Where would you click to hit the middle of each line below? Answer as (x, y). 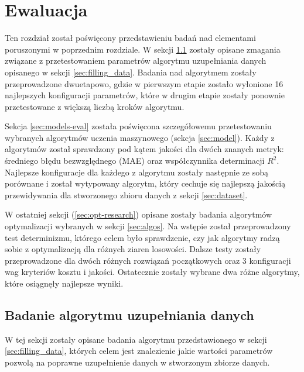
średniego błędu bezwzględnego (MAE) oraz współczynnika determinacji (135, 161)
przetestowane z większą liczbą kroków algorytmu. (95, 106)
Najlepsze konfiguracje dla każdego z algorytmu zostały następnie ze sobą (136, 172)
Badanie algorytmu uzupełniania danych (129, 314)
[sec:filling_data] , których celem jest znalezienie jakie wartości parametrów (139, 351)
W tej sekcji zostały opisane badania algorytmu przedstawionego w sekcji (136, 339)
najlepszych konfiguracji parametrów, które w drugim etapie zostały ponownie (145, 95)
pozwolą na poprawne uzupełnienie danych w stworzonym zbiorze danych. (137, 362)
